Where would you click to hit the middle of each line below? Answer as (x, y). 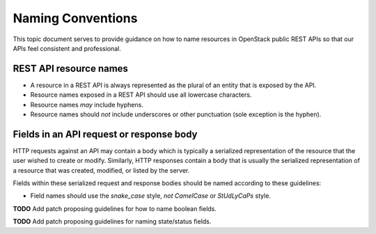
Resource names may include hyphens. (87, 104)
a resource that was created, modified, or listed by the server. (101, 170)
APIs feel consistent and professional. (67, 48)
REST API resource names (71, 69)
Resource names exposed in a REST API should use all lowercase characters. (141, 95)
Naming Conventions (75, 18)
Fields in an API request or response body (105, 134)
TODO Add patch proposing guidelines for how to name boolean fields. (115, 208)
